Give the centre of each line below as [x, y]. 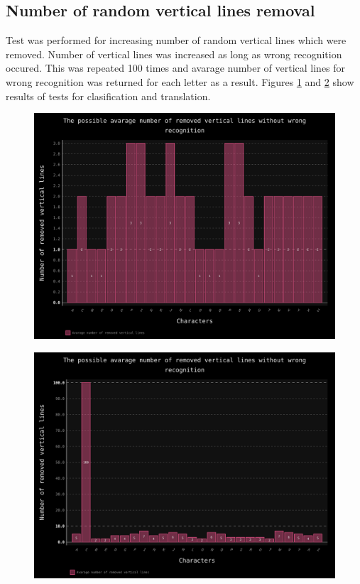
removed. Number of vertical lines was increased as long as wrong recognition [174, 54]
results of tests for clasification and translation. [108, 96]
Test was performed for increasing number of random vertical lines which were [176, 40]
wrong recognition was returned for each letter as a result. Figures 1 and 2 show [180, 81]
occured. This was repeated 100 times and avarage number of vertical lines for [176, 68]
